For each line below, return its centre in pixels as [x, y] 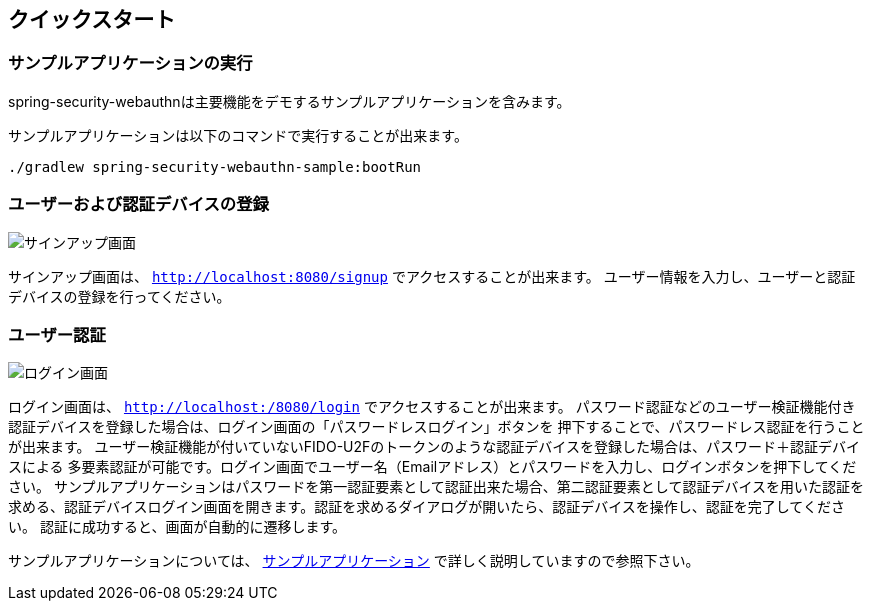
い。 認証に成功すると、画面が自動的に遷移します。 [177, 527]
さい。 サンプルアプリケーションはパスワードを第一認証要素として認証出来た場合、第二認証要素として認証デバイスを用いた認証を [436, 487]
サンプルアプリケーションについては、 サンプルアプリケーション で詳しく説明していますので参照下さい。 [354, 561]
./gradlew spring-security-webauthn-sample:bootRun [215, 166]
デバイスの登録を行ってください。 [119, 296]
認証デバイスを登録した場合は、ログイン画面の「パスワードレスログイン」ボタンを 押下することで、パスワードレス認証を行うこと [436, 427]
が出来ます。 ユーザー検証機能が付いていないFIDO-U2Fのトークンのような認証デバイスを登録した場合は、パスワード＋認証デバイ [434, 447]
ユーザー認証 [57, 334]
